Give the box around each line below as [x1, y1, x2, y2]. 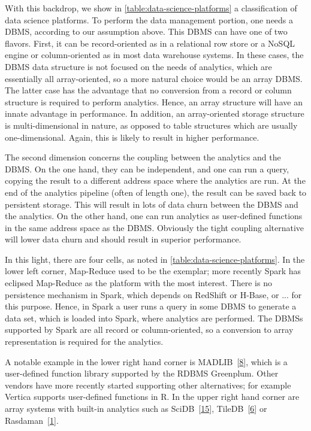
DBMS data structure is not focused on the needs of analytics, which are [5, 60, 272, 72]
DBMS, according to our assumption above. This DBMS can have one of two [5, 25, 288, 38]
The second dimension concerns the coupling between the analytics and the [5, 151, 281, 163]
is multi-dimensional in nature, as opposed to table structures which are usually [5, 119, 298, 131]
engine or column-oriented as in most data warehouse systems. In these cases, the [5, 48, 304, 61]
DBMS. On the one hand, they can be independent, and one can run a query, [5, 162, 289, 175]
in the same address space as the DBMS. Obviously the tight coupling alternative [5, 221, 304, 233]
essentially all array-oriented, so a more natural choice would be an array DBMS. [5, 72, 303, 84]
